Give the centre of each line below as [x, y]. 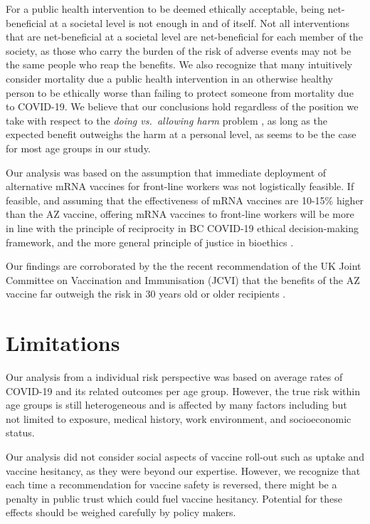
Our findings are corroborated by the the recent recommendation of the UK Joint [184, 266]
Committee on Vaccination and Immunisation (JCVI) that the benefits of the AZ [183, 279]
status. [20, 433]
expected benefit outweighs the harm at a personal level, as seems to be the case [181, 134]
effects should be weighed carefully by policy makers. [121, 512]
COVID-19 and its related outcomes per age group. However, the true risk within [183, 391]
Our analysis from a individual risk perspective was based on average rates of [174, 377]
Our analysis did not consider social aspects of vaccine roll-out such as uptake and [185, 456]
